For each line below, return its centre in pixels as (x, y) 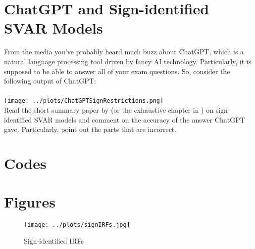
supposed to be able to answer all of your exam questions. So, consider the (117, 71)
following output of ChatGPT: (50, 81)
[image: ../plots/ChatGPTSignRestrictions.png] (84, 101)
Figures (30, 202)
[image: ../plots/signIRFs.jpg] (77, 225)
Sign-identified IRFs (54, 240)
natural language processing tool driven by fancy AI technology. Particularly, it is (128, 61)
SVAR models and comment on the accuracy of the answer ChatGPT (140, 119)
